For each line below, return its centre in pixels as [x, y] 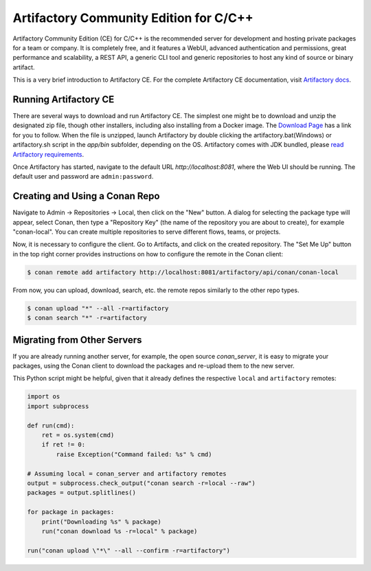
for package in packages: [71, 512]
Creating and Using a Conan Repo [86, 196]
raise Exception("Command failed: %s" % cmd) [134, 454]
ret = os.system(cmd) [78, 435]
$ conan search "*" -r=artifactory [87, 318]
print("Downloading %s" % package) [101, 522]
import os [44, 396]
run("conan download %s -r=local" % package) [120, 531]
